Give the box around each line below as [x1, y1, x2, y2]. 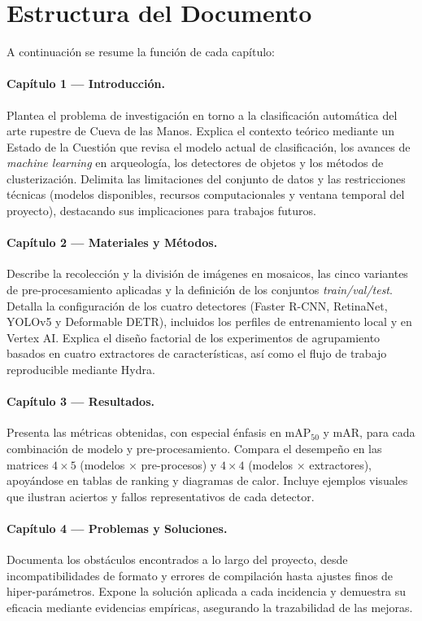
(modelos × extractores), [248, 456, 372, 473]
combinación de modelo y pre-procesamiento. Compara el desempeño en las [7, 440, 382, 457]
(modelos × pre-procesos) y [80, 456, 217, 473]
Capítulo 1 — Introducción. [7, 75, 165, 92]
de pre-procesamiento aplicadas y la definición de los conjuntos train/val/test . [7, 281, 393, 298]
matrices [7, 456, 49, 473]
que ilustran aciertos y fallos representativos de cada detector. [7, 487, 315, 504]
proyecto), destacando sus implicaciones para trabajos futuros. [7, 202, 316, 219]
